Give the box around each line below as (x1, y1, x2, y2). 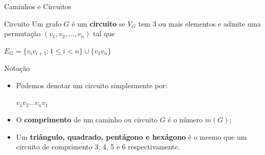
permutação (4, 28, 41, 39)
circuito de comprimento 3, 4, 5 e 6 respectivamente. (16, 141, 180, 152)
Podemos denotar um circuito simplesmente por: (16, 80, 167, 90)
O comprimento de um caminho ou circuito (16, 114, 158, 125)
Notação (4, 63, 30, 73)
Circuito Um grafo (4, 18, 62, 29)
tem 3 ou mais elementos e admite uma (138, 18, 261, 29)
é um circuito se (71, 18, 125, 29)
